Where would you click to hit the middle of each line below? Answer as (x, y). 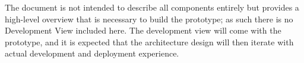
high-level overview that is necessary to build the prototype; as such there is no (149, 19)
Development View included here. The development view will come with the (143, 30)
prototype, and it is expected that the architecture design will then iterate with (149, 42)
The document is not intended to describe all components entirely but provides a (152, 7)
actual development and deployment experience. (92, 53)
